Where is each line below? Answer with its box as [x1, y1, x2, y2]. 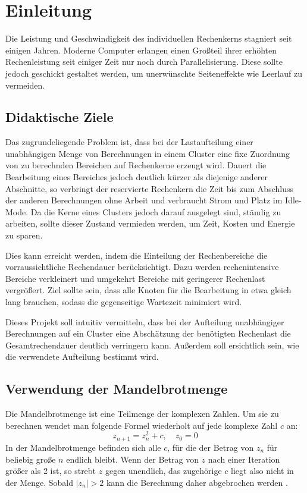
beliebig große [5, 453, 56, 465]
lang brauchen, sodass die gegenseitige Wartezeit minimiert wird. [5, 296, 242, 308]
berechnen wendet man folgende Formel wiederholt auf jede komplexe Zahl [5, 419, 278, 431]
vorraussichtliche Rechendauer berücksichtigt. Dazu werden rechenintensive [5, 260, 279, 273]
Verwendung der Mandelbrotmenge [5, 379, 228, 398]
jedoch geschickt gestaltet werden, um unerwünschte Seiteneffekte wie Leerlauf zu [5, 67, 303, 79]
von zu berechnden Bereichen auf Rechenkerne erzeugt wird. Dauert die [5, 159, 267, 171]
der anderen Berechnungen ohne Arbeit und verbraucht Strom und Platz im [5, 194, 283, 206]
